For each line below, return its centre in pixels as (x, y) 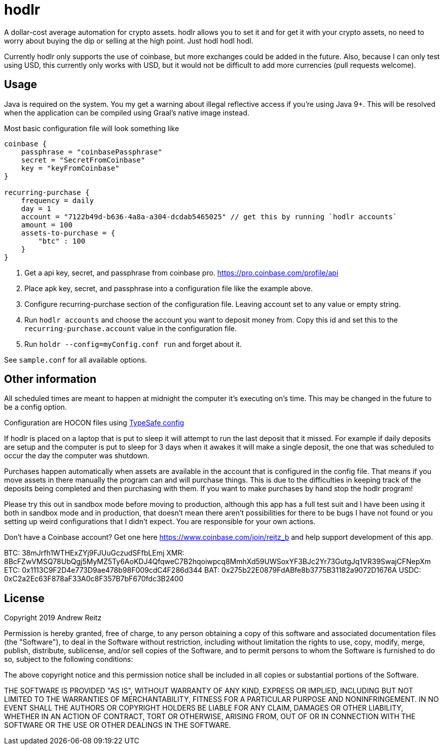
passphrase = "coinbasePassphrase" (91, 152)
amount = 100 (47, 225)
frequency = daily (58, 200)
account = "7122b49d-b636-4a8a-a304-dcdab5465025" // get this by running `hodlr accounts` (209, 216)
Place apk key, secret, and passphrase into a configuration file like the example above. (169, 288)
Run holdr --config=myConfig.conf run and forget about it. (133, 344)
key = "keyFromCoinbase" (70, 168)
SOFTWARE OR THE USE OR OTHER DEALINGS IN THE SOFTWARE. (118, 725)
